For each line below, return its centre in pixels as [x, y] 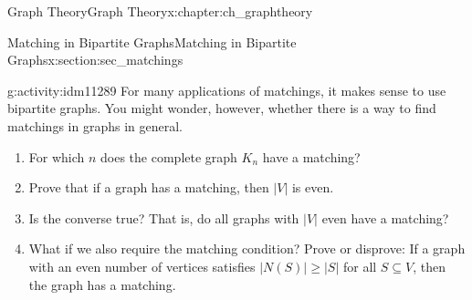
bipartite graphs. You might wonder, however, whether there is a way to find [222, 108]
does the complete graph [169, 156]
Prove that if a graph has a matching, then [149, 187]
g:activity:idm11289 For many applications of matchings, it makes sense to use [227, 90]
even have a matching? [385, 217]
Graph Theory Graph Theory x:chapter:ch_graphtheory [160, 11]
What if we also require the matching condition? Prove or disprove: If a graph [247, 248]
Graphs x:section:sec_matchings [95, 60]
